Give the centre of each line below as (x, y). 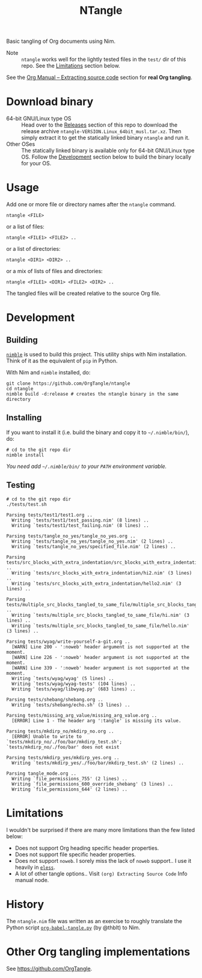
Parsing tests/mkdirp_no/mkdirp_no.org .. (60, 731)
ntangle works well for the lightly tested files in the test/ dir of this (104, 59)
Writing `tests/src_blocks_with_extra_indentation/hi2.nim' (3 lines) (102, 573)
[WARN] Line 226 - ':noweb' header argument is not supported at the (100, 657)
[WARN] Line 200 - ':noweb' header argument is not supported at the (100, 647)
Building (22, 340)
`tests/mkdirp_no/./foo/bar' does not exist (63, 747)
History (25, 904)
